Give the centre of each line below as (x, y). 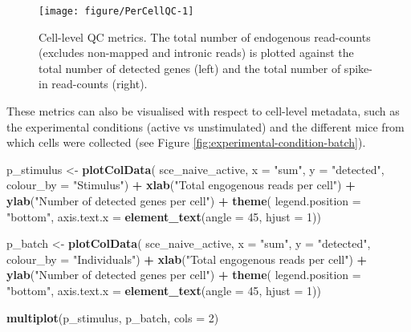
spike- (358, 68)
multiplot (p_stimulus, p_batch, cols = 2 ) (113, 317)
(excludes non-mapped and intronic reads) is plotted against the (196, 53)
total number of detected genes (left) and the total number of (190, 68)
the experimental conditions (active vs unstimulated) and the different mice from (205, 126)
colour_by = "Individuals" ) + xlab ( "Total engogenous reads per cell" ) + (187, 259)
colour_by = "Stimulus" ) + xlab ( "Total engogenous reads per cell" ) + (181, 185)
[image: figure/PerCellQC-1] (116, 11)
